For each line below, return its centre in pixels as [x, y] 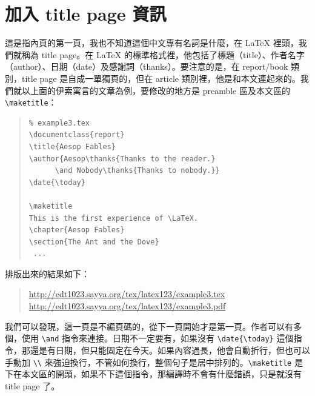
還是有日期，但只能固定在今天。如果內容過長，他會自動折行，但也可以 [170, 350]
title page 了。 [32, 385]
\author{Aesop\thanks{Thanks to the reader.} [122, 159]
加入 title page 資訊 [86, 14]
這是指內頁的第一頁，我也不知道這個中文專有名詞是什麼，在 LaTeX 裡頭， [152, 43]
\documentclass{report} [77, 135]
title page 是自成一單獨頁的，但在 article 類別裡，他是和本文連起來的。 [161, 78]
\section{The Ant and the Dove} [94, 242]
